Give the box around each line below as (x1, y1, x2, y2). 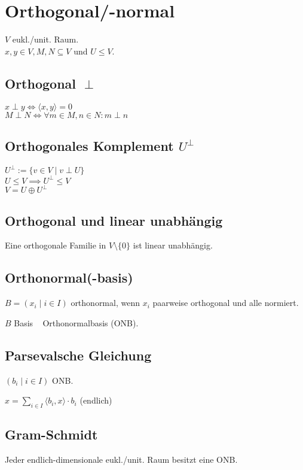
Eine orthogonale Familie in (5, 239, 106, 251)
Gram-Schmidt (5, 425, 98, 444)
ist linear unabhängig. (133, 239, 213, 251)
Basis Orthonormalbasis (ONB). (14, 316, 139, 329)
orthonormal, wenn (71, 296, 140, 309)
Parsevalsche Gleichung (5, 345, 152, 364)
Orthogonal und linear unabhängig (5, 211, 223, 229)
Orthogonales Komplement (5, 136, 174, 154)
